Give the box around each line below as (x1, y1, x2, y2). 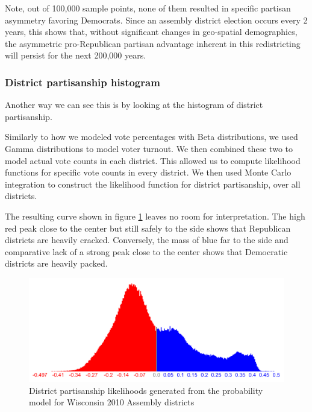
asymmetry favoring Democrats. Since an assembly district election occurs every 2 (5, 13, 308, 26)
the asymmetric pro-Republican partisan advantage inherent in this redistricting (5, 37, 301, 49)
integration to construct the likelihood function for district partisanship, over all (5, 177, 301, 190)
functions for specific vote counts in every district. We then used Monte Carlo (5, 166, 292, 179)
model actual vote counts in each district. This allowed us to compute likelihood (5, 154, 301, 166)
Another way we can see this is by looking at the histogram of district (5, 98, 263, 111)
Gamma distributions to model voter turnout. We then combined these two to (5, 142, 293, 154)
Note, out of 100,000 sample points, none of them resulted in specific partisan (5, 2, 291, 14)
